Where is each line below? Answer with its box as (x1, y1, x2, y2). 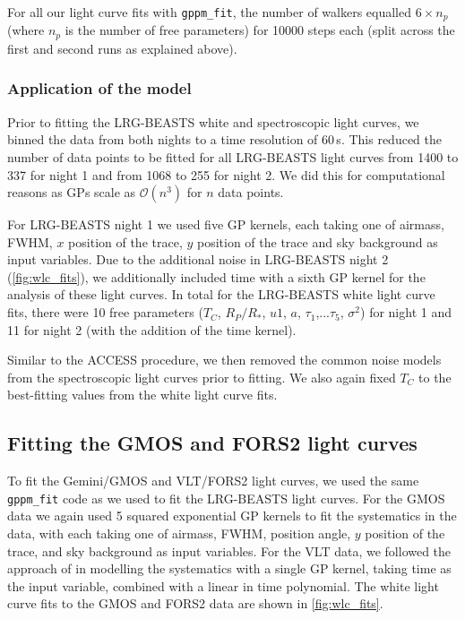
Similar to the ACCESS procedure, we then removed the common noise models (7, 350, 442, 369)
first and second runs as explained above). (7, 39, 237, 57)
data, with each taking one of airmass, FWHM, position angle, (7, 524, 351, 543)
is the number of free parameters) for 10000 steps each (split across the (65, 21, 455, 39)
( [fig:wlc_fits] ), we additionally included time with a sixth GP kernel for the (7, 267, 426, 286)
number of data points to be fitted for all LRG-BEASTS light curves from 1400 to (7, 147, 459, 166)
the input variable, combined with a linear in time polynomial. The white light (7, 576, 439, 595)
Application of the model (7, 77, 192, 99)
